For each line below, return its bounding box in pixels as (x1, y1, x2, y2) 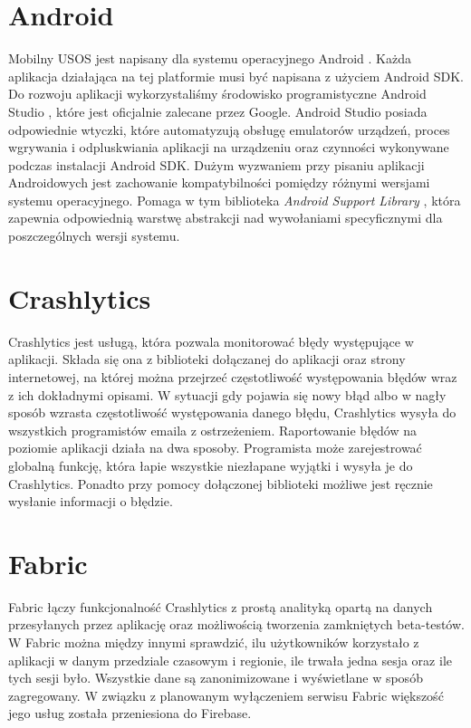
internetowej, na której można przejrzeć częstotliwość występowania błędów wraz (8, 367, 457, 386)
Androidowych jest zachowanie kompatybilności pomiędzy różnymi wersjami (8, 173, 430, 192)
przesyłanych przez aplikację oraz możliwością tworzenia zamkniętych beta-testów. (8, 615, 465, 634)
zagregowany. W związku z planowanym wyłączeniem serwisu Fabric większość (8, 685, 444, 704)
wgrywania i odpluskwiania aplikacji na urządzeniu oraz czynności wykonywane (8, 138, 449, 157)
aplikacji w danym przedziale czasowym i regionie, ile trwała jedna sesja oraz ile (8, 650, 452, 669)
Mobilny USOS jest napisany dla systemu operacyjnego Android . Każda (8, 49, 411, 68)
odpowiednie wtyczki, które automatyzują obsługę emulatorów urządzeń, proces (8, 120, 450, 139)
